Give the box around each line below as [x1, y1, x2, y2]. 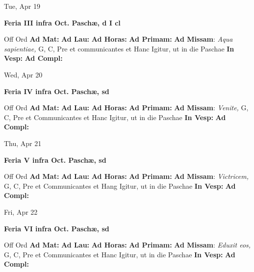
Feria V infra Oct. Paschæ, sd [4, 154, 106, 165]
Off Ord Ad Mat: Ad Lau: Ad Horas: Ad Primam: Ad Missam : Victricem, [4, 171, 249, 181]
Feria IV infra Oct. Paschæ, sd [4, 86, 109, 96]
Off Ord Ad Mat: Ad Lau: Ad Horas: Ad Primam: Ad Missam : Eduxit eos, [4, 240, 251, 250]
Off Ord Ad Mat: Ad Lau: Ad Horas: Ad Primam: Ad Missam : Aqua [4, 34, 233, 44]
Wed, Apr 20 [4, 69, 43, 79]
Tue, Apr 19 [4, 1, 40, 11]
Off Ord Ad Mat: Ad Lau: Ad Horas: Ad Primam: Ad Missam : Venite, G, [4, 102, 249, 113]
